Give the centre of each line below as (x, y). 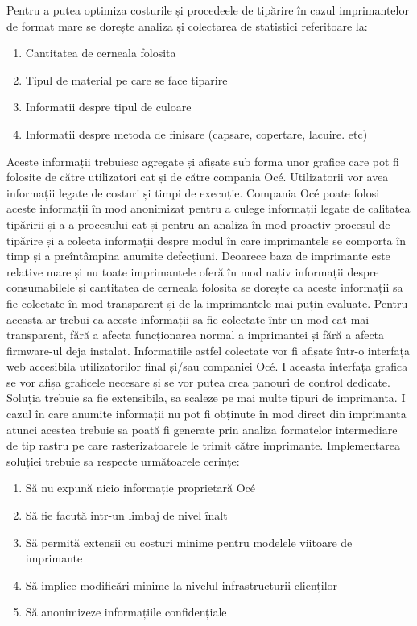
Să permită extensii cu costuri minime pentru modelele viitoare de (189, 542)
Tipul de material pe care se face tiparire (126, 79)
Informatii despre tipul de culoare (108, 107)
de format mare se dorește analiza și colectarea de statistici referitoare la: (187, 25)
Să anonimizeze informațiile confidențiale (126, 612)
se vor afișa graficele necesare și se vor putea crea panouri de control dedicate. (198, 381)
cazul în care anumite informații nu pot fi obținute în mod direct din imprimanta (206, 414)
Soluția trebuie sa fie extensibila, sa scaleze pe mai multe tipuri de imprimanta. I (206, 398)
